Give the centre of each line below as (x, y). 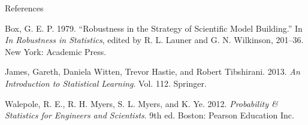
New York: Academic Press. (56, 51)
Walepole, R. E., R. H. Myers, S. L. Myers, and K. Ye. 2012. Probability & (141, 103)
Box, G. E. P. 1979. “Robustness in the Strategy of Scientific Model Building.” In (154, 28)
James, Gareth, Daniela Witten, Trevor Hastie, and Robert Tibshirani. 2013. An (153, 71)
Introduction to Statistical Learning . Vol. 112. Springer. (106, 83)
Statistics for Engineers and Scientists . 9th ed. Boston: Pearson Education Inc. (150, 115)
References (24, 8)
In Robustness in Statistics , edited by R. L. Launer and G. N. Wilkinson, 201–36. (154, 40)
